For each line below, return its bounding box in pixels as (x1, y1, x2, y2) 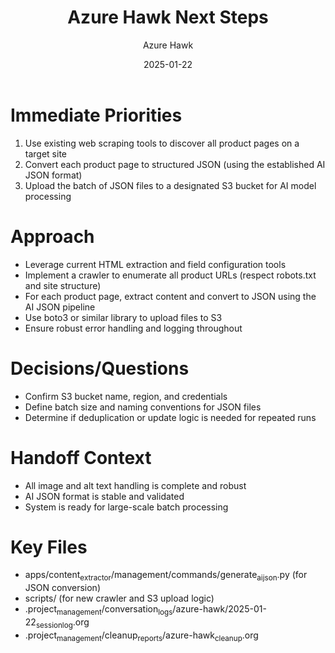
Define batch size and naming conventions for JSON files (24, 401, 262, 413)
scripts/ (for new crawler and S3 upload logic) (24, 592, 215, 605)
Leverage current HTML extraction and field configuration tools (24, 258, 287, 270)
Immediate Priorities (10, 104, 183, 126)
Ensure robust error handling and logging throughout (24, 322, 243, 334)
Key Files (10, 536, 88, 558)
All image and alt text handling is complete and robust (24, 479, 247, 491)
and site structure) (24, 279, 102, 291)
